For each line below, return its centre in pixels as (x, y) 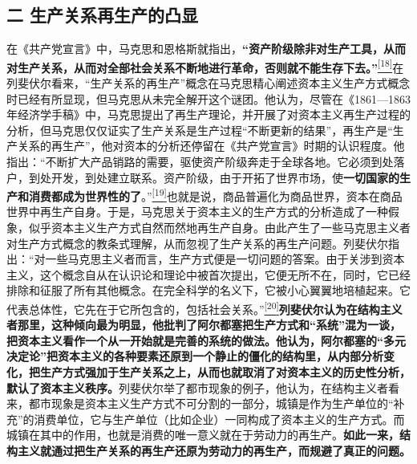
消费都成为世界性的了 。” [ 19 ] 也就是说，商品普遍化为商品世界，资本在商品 (215, 195)
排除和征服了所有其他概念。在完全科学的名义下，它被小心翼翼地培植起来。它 (208, 290)
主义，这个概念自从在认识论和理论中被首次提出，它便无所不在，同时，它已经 (208, 274)
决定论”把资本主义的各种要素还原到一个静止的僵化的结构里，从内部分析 (195, 356)
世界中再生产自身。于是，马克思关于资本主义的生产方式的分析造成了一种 (197, 212)
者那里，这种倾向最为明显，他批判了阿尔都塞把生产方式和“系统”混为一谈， (204, 325)
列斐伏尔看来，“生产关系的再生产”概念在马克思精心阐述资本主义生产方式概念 (208, 83)
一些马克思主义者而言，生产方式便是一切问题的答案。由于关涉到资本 (225, 259)
